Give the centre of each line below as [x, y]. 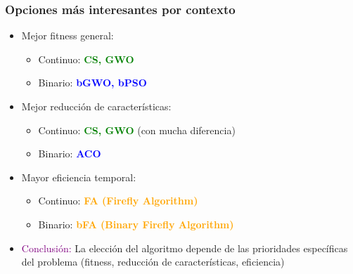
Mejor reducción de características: [96, 106]
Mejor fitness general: [68, 35]
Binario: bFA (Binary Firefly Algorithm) [136, 224]
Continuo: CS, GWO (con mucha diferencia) [137, 130]
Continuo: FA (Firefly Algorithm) [118, 201]
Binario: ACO [70, 154]
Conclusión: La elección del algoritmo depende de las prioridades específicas [185, 248]
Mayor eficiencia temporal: [79, 177]
